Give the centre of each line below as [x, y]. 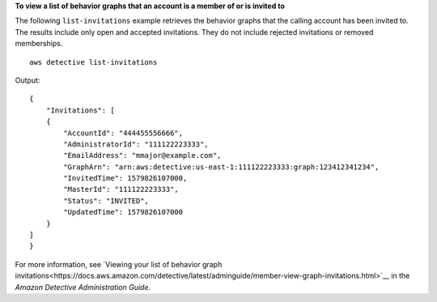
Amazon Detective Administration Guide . [83, 287]
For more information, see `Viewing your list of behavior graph [119, 264]
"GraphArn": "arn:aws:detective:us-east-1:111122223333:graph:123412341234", [221, 167]
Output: [28, 80]
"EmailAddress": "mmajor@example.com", [142, 155]
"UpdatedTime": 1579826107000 [123, 212]
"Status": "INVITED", [106, 201]
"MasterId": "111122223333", [121, 189]
